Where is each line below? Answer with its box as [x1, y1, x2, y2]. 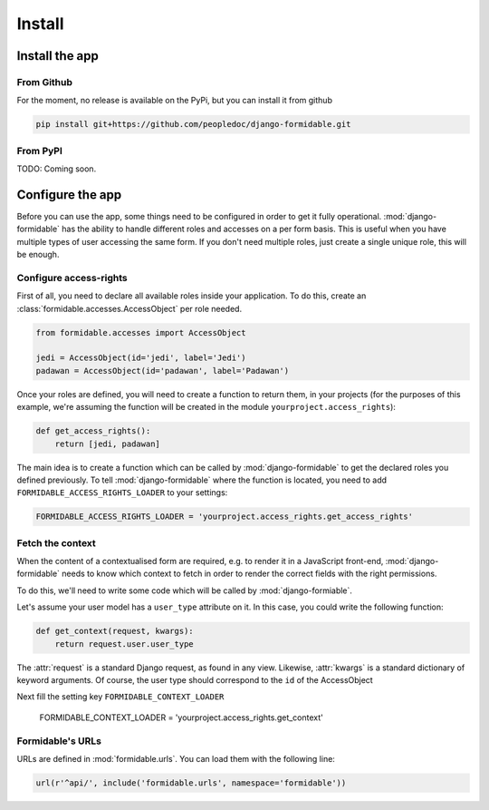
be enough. [16, 249, 60, 260]
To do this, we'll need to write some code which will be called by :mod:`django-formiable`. [16, 585, 353, 596]
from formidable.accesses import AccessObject [35, 327, 246, 337]
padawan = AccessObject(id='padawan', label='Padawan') [35, 366, 290, 376]
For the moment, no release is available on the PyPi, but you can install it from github [16, 95, 332, 106]
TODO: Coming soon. [16, 163, 97, 174]
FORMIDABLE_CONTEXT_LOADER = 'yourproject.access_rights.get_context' [39, 712, 323, 723]
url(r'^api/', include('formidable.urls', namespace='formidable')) [35, 777, 347, 788]
